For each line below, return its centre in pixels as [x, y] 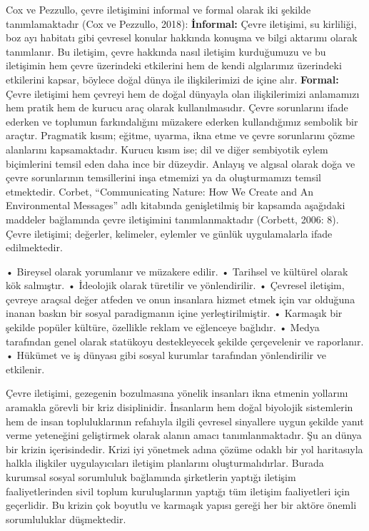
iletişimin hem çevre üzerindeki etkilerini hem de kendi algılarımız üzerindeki [174, 65]
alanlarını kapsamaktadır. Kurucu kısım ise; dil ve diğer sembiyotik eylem [167, 149]
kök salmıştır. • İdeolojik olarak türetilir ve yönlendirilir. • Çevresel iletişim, [175, 285]
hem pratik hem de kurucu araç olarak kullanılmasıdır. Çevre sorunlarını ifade [177, 107]
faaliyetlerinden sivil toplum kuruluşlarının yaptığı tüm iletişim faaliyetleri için [178, 491]
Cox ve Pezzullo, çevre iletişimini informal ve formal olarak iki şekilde [158, 9]
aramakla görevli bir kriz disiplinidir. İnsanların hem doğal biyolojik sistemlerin [180, 407]
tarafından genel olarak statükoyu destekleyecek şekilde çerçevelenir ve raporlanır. [185, 341]
